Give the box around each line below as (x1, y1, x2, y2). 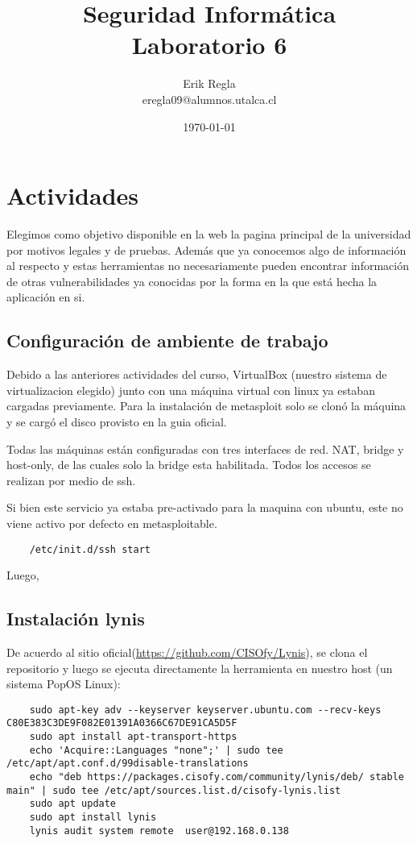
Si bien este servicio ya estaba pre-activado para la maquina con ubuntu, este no (6, 499, 403, 516)
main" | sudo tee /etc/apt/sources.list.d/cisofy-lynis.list (6, 784, 341, 796)
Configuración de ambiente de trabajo (6, 328, 328, 353)
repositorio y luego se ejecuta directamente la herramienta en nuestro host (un (6, 659, 393, 676)
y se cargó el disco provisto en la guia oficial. (6, 413, 227, 430)
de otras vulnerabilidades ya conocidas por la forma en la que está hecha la (6, 272, 378, 289)
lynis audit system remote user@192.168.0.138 (29, 824, 289, 837)
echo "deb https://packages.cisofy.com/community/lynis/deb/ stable (29, 771, 404, 783)
